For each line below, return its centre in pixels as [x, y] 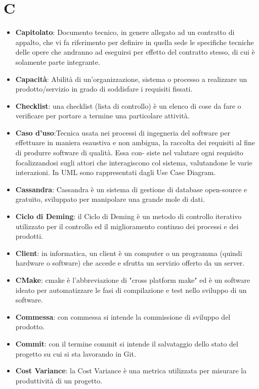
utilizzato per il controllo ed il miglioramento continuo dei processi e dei [127, 226]
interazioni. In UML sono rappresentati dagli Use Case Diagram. [116, 172]
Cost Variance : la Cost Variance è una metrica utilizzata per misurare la [131, 371]
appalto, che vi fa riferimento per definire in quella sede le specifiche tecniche [135, 42]
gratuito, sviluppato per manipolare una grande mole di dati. [110, 199]
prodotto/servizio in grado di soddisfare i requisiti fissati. [104, 89]
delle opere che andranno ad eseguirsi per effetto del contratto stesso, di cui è [135, 52]
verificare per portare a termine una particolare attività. [102, 116]
